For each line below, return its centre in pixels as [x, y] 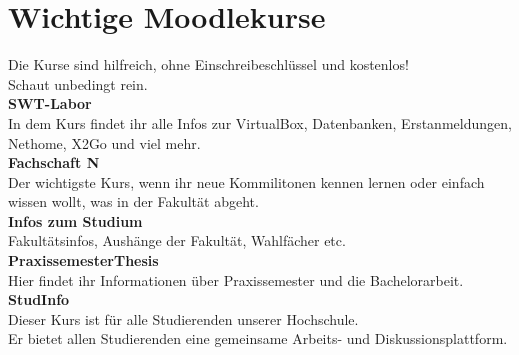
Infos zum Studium [75, 220]
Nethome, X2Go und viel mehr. [104, 142]
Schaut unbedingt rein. [78, 83]
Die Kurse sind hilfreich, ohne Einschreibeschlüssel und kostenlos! [208, 64]
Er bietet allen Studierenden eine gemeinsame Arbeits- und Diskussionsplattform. [258, 338]
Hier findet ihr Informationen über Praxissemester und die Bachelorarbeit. [236, 279]
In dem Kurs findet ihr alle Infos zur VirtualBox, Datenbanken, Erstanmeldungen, [260, 122]
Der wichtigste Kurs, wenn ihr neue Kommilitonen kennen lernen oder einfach [246, 181]
